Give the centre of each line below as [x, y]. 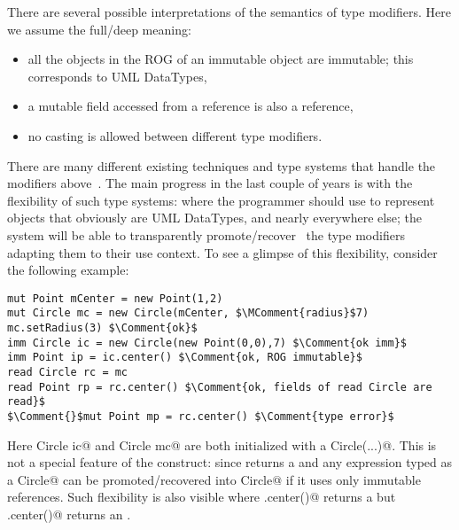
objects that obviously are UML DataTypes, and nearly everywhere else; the [214, 218]
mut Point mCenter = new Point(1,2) [115, 298]
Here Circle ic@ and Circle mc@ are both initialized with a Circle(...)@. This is [222, 444]
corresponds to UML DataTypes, [117, 76]
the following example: [68, 270]
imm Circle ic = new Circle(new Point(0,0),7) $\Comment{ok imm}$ [207, 343]
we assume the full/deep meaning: [99, 29]
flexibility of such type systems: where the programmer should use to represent [221, 200]
